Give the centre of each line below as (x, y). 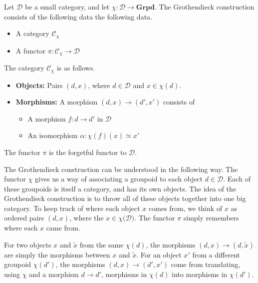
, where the (86, 218)
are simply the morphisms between (57, 254)
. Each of (237, 179)
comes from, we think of (186, 208)
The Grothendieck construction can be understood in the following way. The (121, 169)
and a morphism (54, 274)
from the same (102, 244)
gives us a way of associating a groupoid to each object (119, 179)
